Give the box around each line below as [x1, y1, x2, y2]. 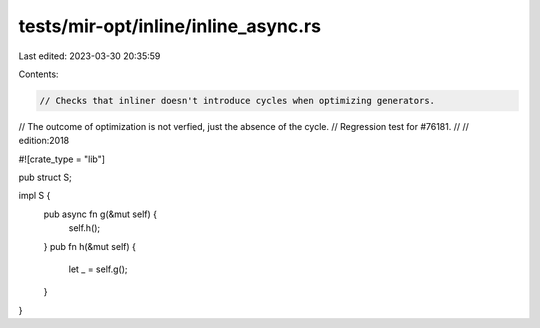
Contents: [18, 68, 59, 80]
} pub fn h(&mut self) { [43, 240, 137, 252]
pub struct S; [18, 171, 72, 184]
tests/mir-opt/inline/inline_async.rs [18, 15, 322, 37]
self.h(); [68, 222, 101, 234]
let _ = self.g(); [68, 263, 128, 275]
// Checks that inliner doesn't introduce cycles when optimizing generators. [39, 95, 435, 106]
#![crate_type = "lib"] [18, 153, 105, 165]
